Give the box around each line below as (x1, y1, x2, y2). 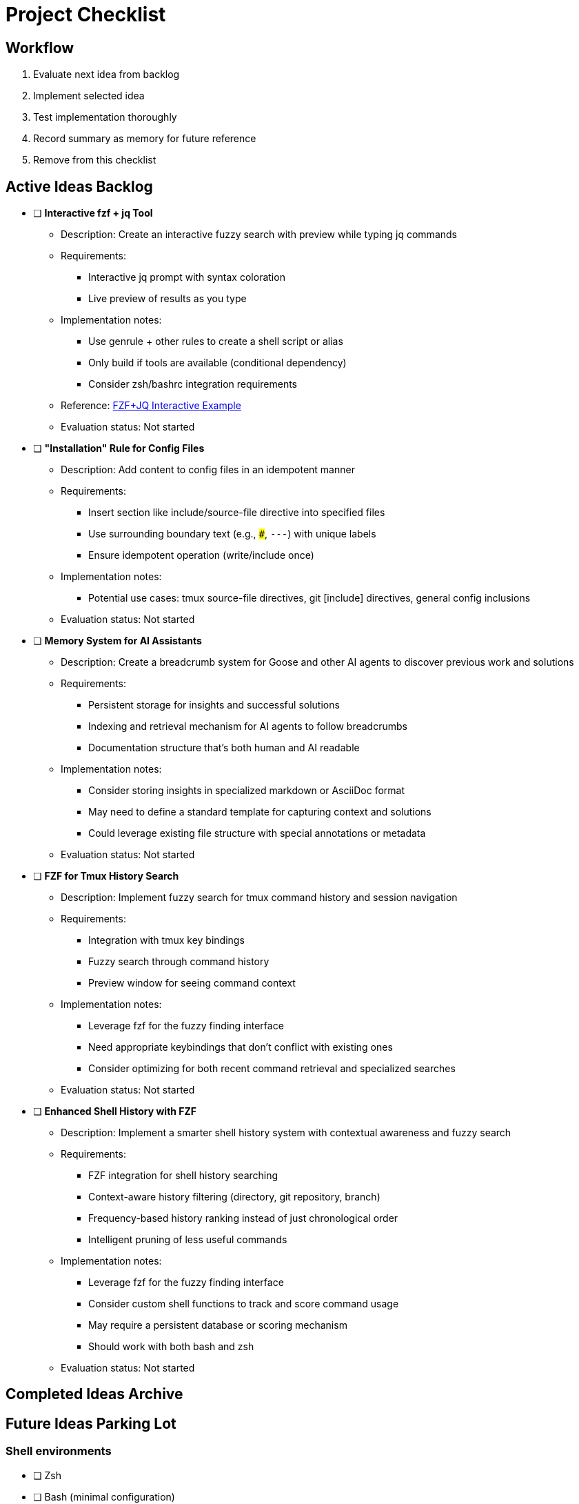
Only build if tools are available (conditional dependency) (88, 357, 347, 369)
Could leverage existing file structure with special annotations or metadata (88, 827, 426, 840)
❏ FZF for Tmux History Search (33, 870, 179, 882)
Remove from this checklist (33, 154, 156, 166)
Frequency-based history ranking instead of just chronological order (88, 1212, 398, 1225)
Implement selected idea (33, 90, 145, 102)
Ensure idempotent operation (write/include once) (88, 549, 314, 562)
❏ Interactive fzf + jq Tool (33, 207, 153, 219)
